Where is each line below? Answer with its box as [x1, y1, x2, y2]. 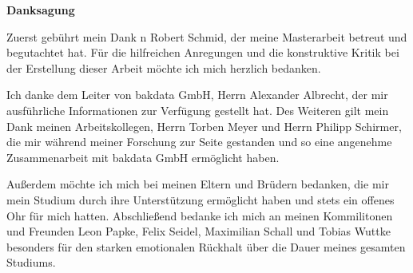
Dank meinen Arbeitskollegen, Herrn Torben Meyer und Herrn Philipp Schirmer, [6, 117, 402, 134]
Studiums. [6, 254, 56, 271]
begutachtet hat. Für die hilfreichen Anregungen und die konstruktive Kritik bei [6, 44, 399, 61]
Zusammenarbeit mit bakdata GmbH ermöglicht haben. [6, 148, 280, 165]
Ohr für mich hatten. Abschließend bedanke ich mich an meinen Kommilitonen [6, 207, 393, 224]
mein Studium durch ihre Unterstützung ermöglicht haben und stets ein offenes [6, 191, 395, 208]
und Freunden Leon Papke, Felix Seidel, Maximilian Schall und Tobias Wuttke [6, 223, 391, 239]
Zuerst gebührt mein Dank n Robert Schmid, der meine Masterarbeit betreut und [6, 28, 407, 45]
